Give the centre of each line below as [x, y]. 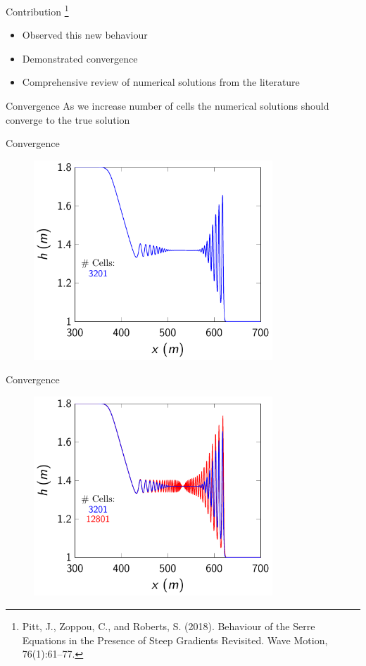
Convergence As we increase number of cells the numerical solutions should [168, 106]
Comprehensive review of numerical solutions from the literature [161, 82]
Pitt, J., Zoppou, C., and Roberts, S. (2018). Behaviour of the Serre [169, 626]
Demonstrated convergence [80, 58]
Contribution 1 [37, 10]
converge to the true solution [68, 119]
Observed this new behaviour [85, 35]
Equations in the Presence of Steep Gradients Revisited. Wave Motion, [175, 640]
